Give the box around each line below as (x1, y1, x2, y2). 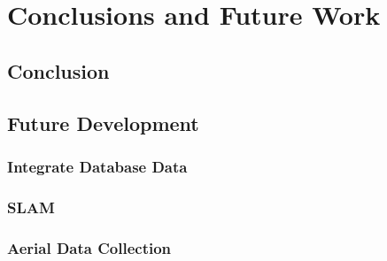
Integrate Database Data (7, 155, 188, 177)
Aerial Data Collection (7, 236, 172, 258)
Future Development (7, 109, 199, 136)
